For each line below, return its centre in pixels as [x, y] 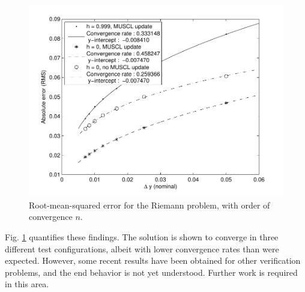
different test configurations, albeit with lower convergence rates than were [142, 248]
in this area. [27, 284]
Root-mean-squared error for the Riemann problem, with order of [149, 205]
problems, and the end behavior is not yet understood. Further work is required [151, 272]
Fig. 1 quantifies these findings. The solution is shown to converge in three [142, 236]
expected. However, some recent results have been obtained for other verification [153, 260]
